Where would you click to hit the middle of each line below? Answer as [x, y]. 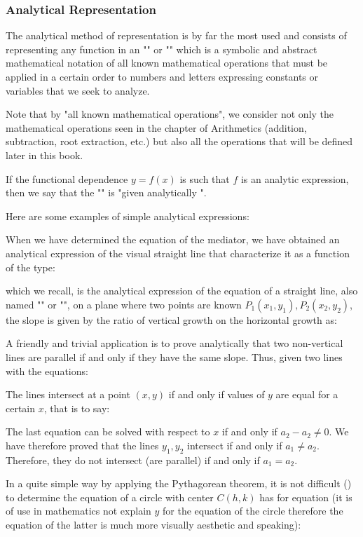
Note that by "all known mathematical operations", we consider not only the [170, 114]
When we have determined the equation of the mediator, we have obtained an [173, 239]
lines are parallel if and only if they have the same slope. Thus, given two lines [174, 356]
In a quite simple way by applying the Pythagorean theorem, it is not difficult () [179, 483]
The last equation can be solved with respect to [108, 431]
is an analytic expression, [295, 178]
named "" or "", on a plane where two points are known [124, 304]
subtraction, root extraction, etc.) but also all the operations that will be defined [179, 141]
